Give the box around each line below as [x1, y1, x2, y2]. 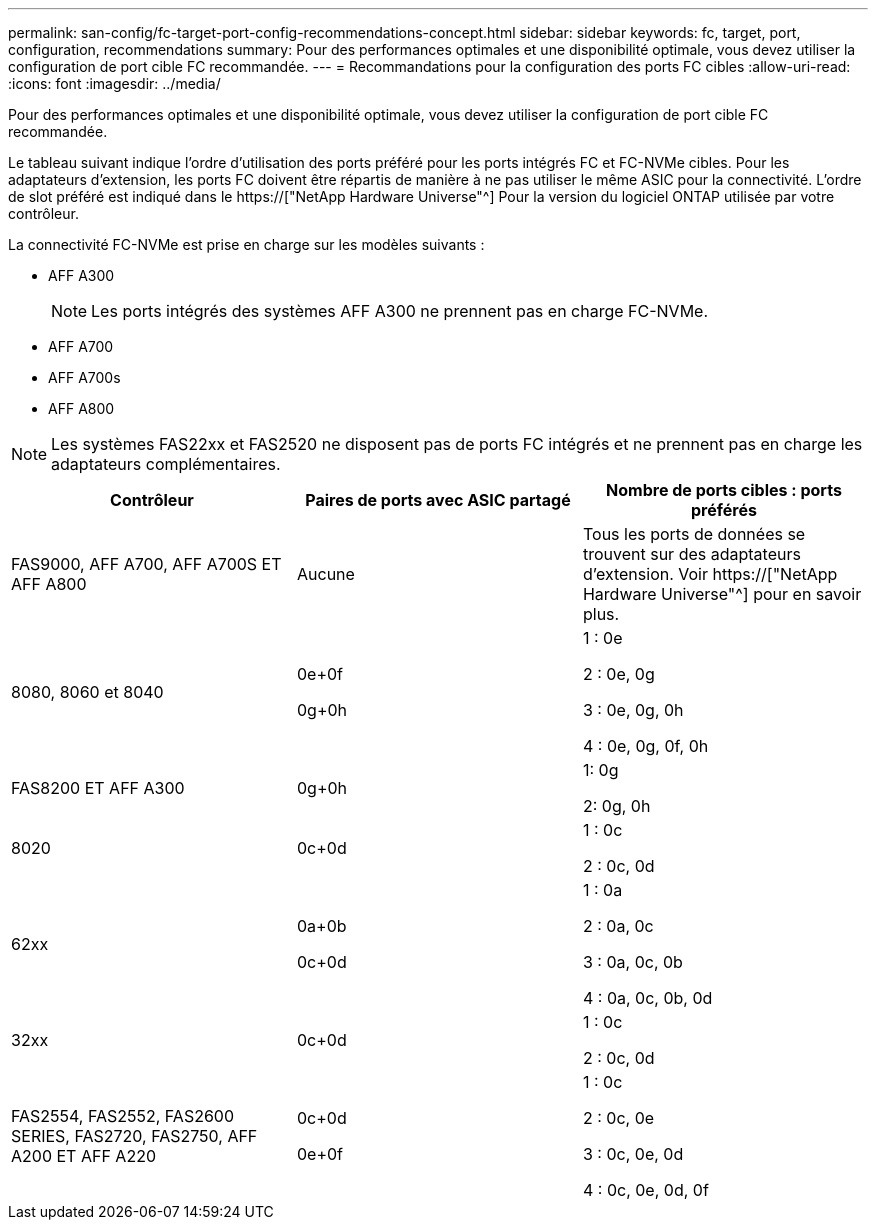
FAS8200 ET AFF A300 [11, 778, 185, 798]
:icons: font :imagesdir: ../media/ [8, 75, 221, 92]
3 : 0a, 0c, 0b [582, 952, 683, 972]
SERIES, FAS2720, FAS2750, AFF [11, 1126, 258, 1146]
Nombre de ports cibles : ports [606, 480, 842, 500]
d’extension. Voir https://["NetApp [582, 564, 838, 584]
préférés [691, 500, 757, 520]
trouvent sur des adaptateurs [582, 544, 801, 564]
